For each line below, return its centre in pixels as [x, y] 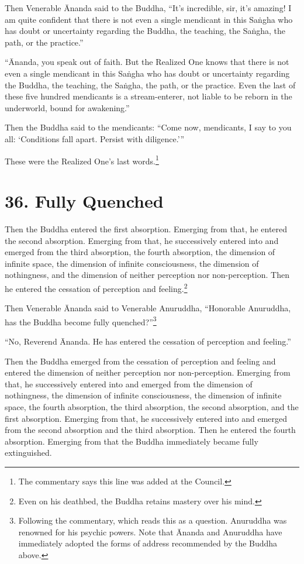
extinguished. [28, 453]
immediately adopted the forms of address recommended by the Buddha [148, 543]
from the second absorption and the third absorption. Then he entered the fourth [150, 430]
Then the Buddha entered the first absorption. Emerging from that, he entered [146, 228]
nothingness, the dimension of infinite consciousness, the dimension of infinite [143, 395]
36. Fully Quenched [84, 200]
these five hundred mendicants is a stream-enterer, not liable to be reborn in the [148, 96]
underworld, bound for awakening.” [67, 107]
